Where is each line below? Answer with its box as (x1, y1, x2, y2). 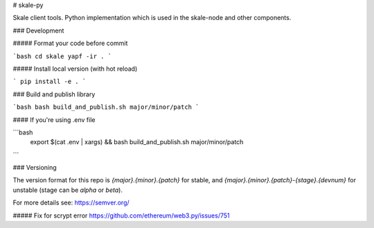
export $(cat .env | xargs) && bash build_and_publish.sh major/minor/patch (30, 138, 244, 146)
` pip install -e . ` (12, 78, 87, 86)
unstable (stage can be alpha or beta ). (12, 186, 123, 194)
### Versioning (12, 164, 57, 172)
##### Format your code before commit (12, 39, 128, 48)
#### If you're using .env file (12, 115, 96, 124)
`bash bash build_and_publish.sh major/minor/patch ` (12, 103, 199, 111)
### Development (12, 26, 64, 35)
